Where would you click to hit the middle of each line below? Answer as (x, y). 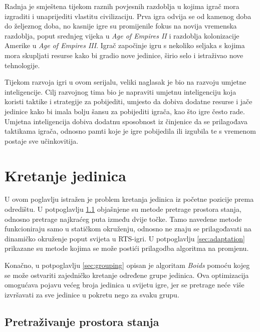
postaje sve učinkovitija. (42, 140)
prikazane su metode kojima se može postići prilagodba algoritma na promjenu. (127, 248)
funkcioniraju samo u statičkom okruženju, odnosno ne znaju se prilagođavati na (128, 229)
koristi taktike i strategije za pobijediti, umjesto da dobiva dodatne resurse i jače (128, 101)
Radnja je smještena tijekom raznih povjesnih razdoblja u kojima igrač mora (122, 6)
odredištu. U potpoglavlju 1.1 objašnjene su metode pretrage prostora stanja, (123, 209)
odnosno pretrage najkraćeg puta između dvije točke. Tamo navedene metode (123, 219)
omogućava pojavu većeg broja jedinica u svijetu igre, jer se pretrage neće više (124, 285)
